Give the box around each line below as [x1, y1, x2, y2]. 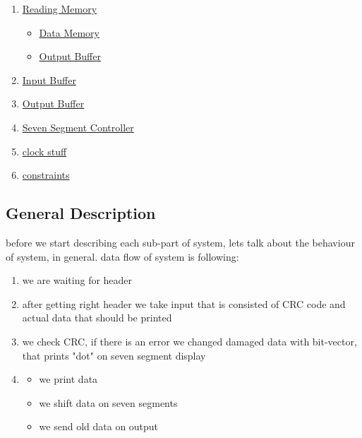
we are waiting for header [22, 273, 133, 288]
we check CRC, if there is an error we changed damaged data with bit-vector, [22, 333, 357, 348]
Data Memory [39, 25, 99, 40]
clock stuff [22, 143, 67, 158]
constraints [22, 167, 70, 182]
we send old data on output [39, 419, 159, 434]
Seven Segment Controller [22, 119, 134, 134]
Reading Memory [22, 1, 97, 16]
